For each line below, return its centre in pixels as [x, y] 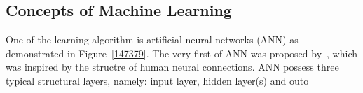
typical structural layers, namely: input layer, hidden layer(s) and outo [157, 80]
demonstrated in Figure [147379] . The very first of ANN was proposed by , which [182, 53]
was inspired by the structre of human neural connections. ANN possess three [172, 67]
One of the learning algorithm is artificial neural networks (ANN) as [152, 40]
